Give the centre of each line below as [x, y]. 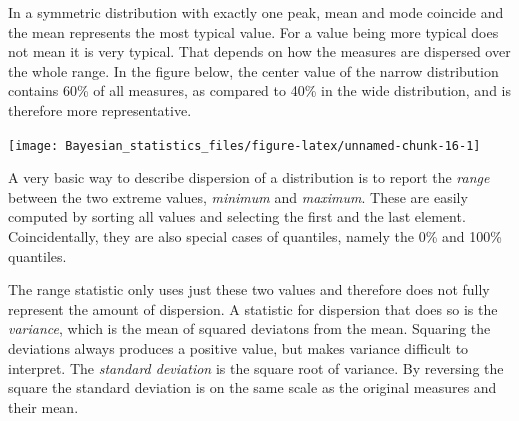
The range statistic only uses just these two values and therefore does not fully [249, 289]
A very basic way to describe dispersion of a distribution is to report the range [249, 177]
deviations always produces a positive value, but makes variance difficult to [238, 347]
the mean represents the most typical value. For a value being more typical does [253, 31]
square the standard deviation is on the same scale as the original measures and [252, 387]
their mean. [43, 406]
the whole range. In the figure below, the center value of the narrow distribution [253, 70]
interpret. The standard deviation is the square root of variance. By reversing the [256, 367]
